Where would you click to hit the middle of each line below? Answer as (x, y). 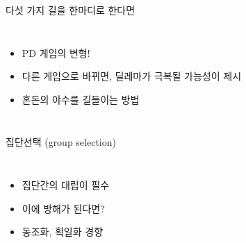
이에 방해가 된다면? (63, 208)
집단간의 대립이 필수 (66, 184)
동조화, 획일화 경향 (63, 232)
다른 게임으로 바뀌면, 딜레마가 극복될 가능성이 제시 (132, 76)
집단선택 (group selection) (61, 142)
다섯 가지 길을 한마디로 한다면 (71, 10)
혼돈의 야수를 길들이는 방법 (81, 99)
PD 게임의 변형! (56, 52)
